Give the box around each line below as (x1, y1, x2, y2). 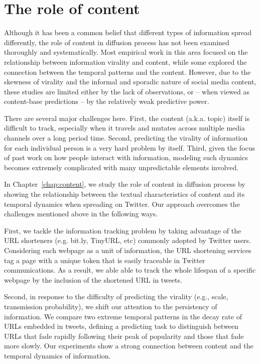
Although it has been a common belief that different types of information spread (4, 27, 252, 38)
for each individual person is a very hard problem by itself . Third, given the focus (4, 142, 255, 153)
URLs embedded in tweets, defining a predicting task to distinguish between (4, 321, 239, 331)
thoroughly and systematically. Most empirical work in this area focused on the (4, 47, 248, 57)
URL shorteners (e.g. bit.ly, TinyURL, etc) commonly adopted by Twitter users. (4, 235, 251, 246)
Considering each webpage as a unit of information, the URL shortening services (4, 245, 251, 255)
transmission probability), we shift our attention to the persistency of (4, 301, 217, 311)
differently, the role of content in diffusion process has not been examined (4, 37, 229, 47)
